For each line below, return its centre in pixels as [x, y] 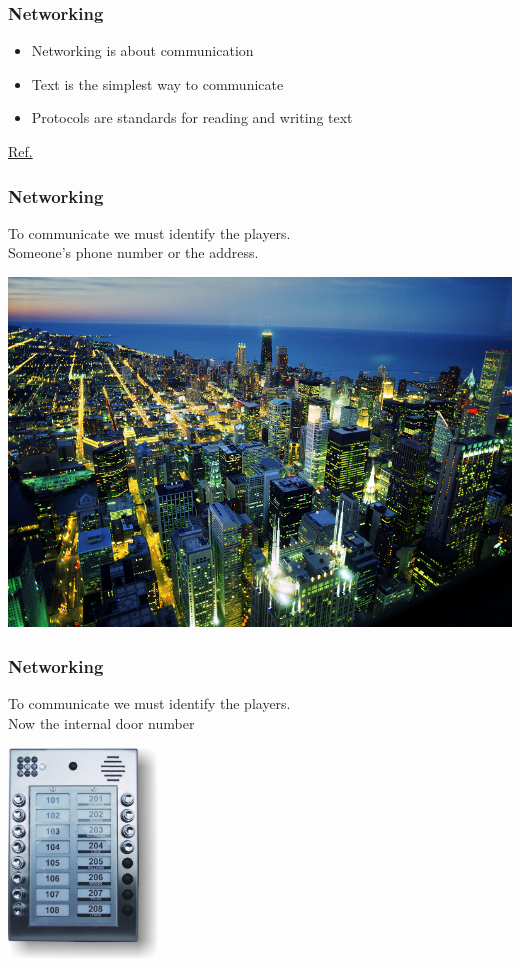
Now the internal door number [101, 722]
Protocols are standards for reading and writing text [192, 117]
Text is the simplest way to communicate [157, 83]
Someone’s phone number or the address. [133, 252]
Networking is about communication [142, 50]
